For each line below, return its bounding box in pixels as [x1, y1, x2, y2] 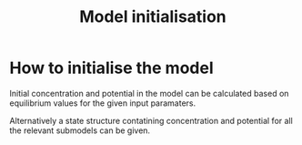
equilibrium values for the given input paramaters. [9, 98, 196, 109]
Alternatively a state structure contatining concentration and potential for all [9, 115, 293, 126]
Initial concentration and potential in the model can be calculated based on [9, 88, 289, 98]
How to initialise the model [9, 57, 214, 78]
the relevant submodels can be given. [9, 125, 151, 136]
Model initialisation [78, 6, 227, 27]
